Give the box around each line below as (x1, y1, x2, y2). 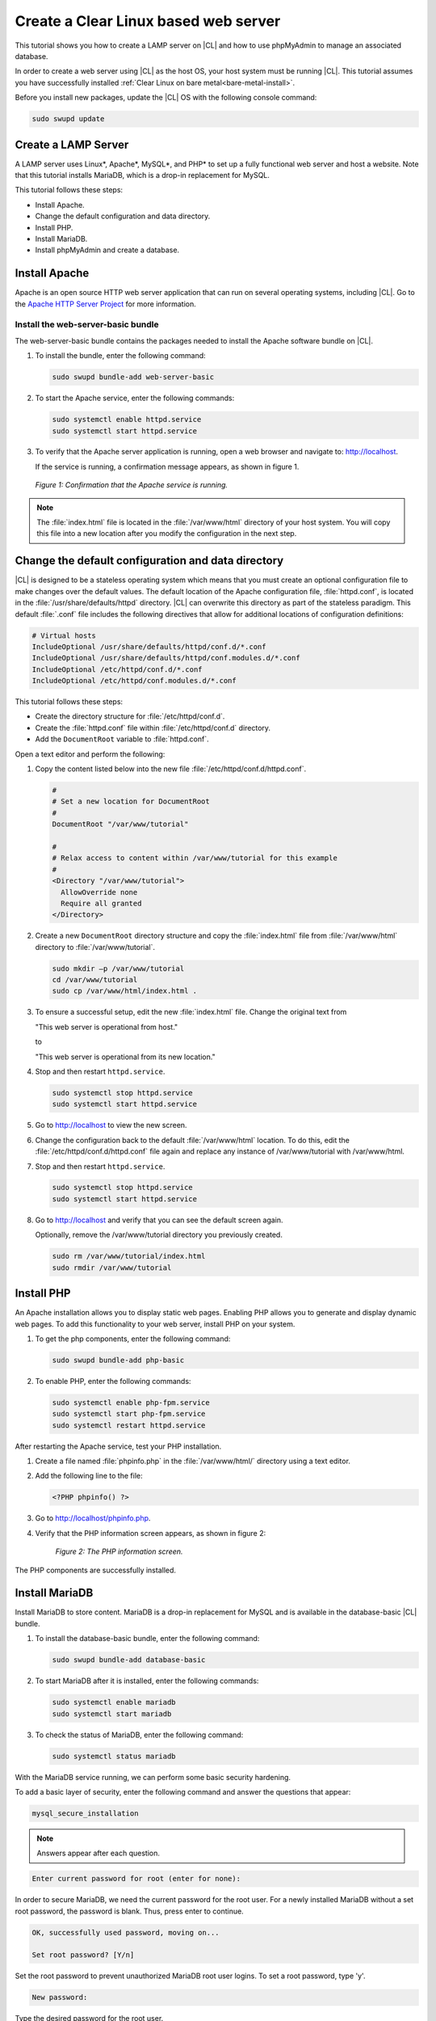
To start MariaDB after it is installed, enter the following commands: (35, 1676, 259, 1686)
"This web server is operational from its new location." (35, 1052, 216, 1061)
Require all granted (61, 898, 142, 908)
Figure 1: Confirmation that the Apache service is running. (35, 480, 228, 490)
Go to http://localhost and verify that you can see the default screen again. (35, 1215, 283, 1225)
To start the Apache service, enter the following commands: (35, 393, 235, 403)
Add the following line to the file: (35, 1471, 143, 1481)
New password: (31, 1993, 88, 2002)
